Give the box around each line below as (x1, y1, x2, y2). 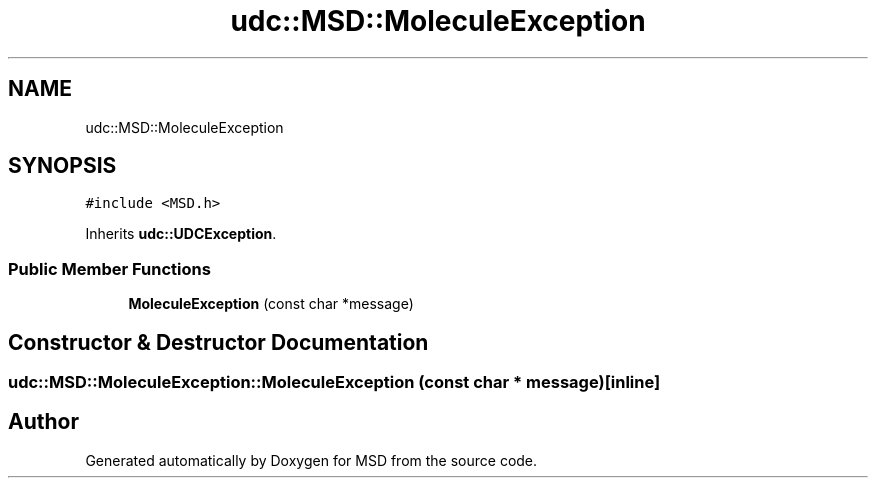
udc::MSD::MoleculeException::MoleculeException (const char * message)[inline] (8, 372, 661, 393)
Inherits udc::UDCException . (85, 225, 277, 243)
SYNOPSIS (8, 153, 117, 179)
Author (8, 409, 79, 435)
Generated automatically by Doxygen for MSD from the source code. (85, 451, 538, 469)
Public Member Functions (8, 258, 211, 279)
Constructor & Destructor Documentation (8, 329, 429, 355)
